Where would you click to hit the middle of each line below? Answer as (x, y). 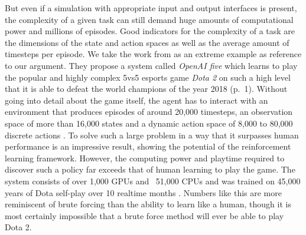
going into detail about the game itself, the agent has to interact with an (136, 100)
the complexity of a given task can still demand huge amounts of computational (149, 19)
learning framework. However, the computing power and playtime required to (145, 158)
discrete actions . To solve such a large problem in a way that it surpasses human (152, 135)
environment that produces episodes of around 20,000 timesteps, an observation (149, 112)
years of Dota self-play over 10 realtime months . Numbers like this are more (143, 192)
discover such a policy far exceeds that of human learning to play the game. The (150, 169)
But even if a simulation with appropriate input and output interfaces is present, (151, 8)
